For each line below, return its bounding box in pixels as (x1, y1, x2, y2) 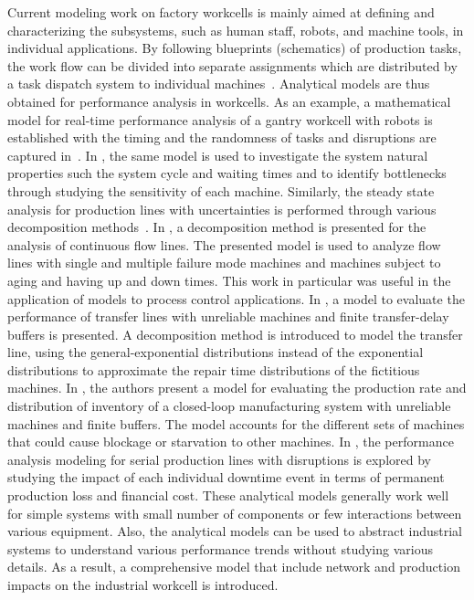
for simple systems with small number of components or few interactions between (7, 503, 462, 522)
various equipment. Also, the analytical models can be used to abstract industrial (7, 521, 462, 541)
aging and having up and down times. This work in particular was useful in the (7, 270, 451, 289)
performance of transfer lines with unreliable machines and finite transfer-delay (7, 307, 449, 326)
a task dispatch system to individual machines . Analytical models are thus (7, 74, 430, 93)
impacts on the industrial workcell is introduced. (7, 575, 279, 594)
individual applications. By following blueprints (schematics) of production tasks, (7, 38, 462, 58)
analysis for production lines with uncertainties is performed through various (7, 199, 437, 218)
